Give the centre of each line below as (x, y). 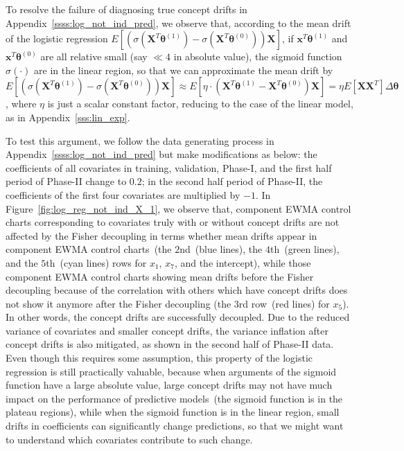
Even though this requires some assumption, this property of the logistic (159, 358)
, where (21, 104)
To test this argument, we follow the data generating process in (140, 140)
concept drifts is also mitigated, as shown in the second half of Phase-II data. (170, 344)
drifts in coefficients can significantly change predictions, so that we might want (175, 426)
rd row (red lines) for (284, 303)
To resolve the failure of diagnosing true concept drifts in (126, 9)
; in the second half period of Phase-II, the (232, 181)
